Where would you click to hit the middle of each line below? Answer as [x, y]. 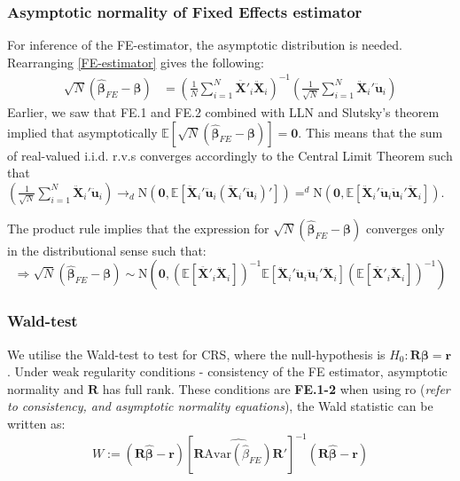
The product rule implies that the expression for [138, 228]
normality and [46, 388]
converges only [405, 228]
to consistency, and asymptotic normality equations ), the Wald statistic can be [220, 406]
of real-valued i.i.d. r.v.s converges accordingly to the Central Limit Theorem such [230, 155]
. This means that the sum [370, 132]
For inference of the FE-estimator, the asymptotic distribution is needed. [205, 45]
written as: [36, 423]
